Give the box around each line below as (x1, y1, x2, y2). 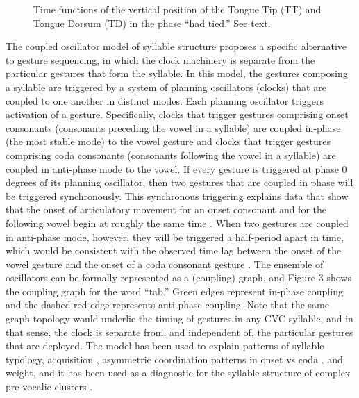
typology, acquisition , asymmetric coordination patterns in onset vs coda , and (6, 351, 343, 366)
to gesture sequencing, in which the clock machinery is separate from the (6, 52, 315, 67)
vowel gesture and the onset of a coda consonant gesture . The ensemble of (6, 256, 324, 271)
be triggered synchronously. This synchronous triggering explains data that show (6, 188, 349, 203)
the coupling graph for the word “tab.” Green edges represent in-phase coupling (6, 283, 343, 298)
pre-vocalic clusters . (6, 379, 93, 394)
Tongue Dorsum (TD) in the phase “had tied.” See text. (33, 15, 271, 30)
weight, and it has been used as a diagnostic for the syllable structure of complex (6, 365, 351, 380)
